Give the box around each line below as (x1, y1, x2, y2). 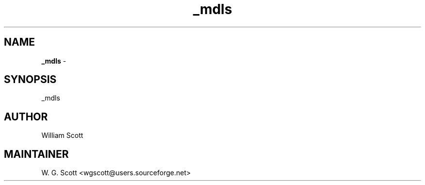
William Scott (41, 131, 83, 140)
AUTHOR (4, 110, 48, 123)
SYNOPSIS (4, 73, 57, 86)
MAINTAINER (4, 148, 69, 160)
